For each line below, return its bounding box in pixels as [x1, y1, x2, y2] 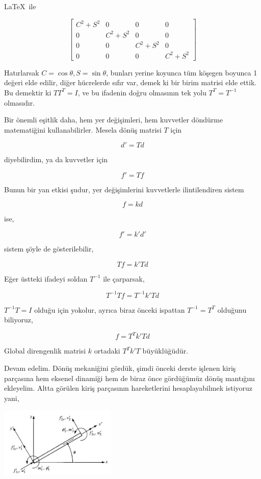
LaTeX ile [4, 1, 36, 11]
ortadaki [94, 345, 120, 356]
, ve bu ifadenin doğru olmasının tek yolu [77, 87, 206, 97]
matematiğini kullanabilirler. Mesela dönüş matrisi [4, 124, 162, 135]
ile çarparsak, [103, 273, 145, 284]
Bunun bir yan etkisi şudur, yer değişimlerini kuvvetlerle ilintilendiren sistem [4, 184, 244, 194]
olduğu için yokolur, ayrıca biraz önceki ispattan [34, 304, 185, 315]
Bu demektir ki [4, 87, 51, 97]
